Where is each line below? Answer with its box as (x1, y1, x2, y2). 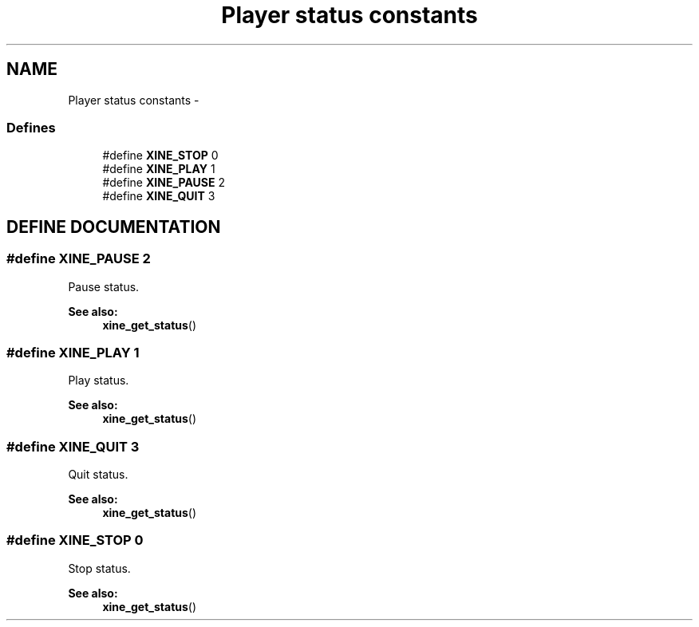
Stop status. (68, 561, 131, 575)
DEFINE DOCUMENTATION (6, 216, 221, 237)
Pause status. (68, 279, 140, 294)
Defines (6, 119, 56, 136)
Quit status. (68, 467, 128, 482)
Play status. (68, 373, 129, 388)
